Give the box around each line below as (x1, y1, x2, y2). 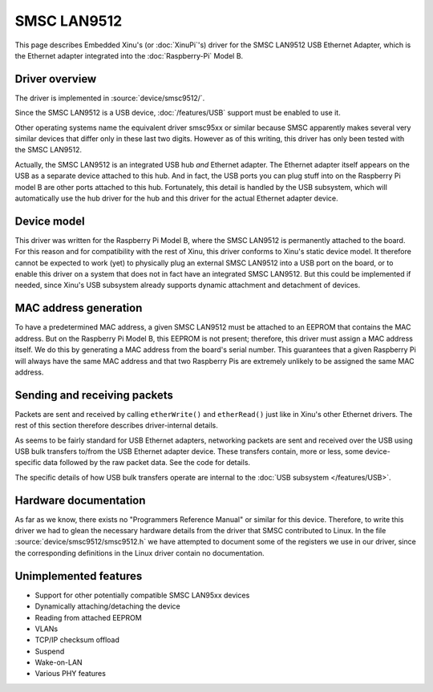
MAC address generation (14, 301, 143, 315)
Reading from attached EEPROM (34, 613, 142, 622)
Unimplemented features (14, 569, 143, 583)
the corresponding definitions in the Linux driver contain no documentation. (14, 548, 265, 557)
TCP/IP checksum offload (34, 635, 120, 645)
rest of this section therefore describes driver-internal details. (14, 421, 218, 431)
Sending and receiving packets (14, 388, 174, 402)
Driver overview (14, 72, 97, 86)
